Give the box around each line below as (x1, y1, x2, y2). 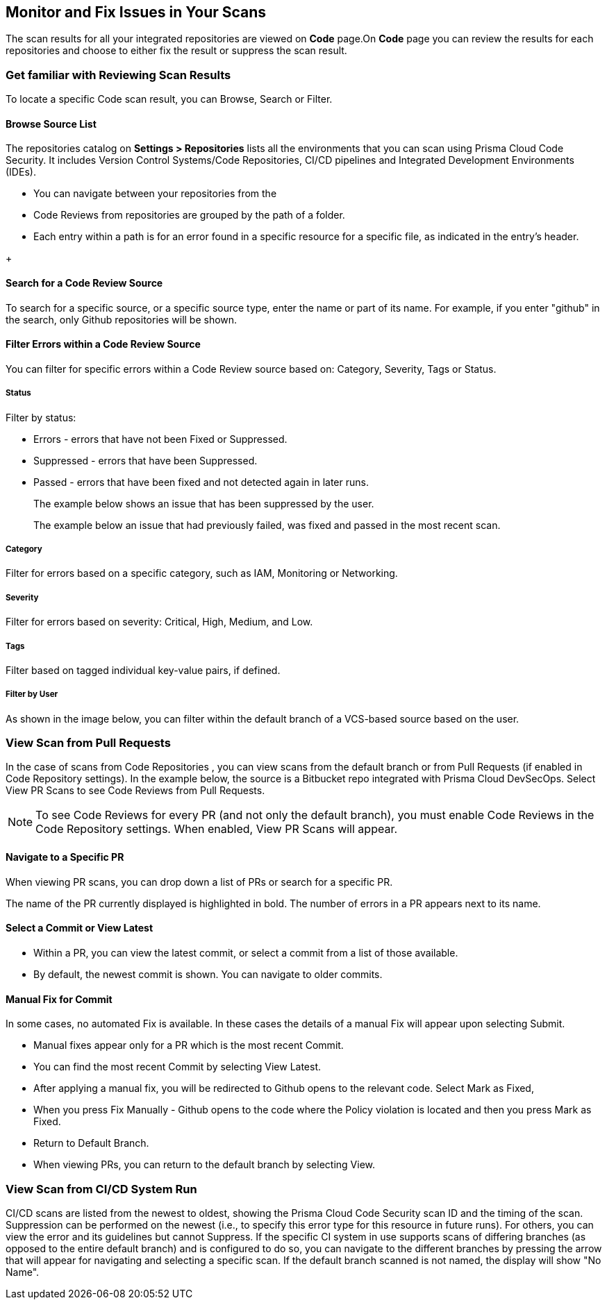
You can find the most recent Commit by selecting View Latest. (33, 1061, 322, 1073)
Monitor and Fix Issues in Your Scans (6, 3, 267, 21)
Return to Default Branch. (33, 1137, 149, 1150)
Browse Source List (6, 117, 97, 130)
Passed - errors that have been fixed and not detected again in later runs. (33, 475, 369, 488)
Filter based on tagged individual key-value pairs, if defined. (6, 664, 281, 676)
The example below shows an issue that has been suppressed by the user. (33, 497, 374, 510)
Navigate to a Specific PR (6, 851, 124, 864)
